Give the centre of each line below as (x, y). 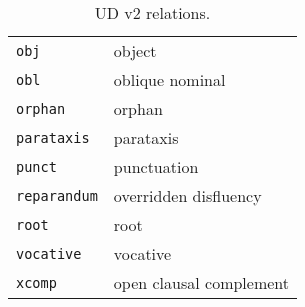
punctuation (156, 166)
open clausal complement (201, 282)
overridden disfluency (187, 195)
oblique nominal (169, 79)
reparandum (57, 195)
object (135, 50)
